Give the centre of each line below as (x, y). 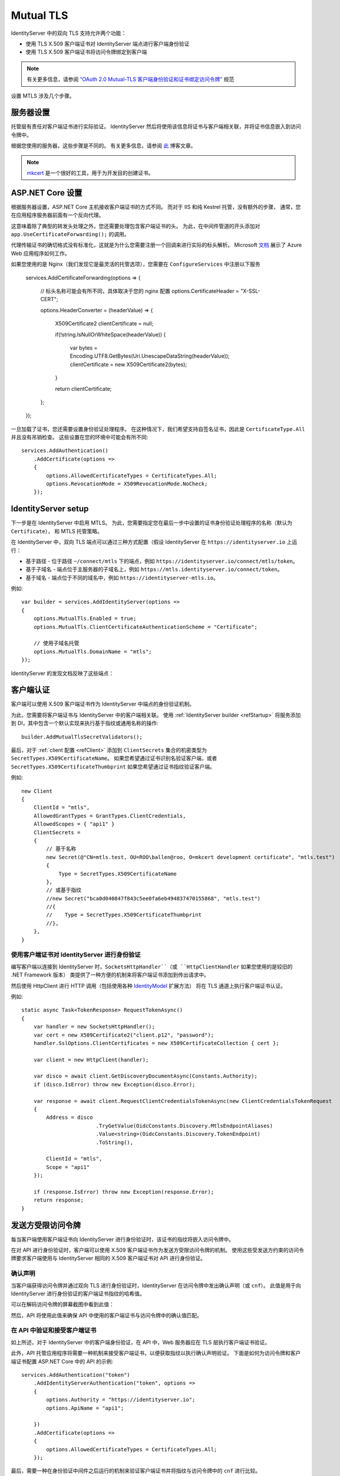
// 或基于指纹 (64, 890)
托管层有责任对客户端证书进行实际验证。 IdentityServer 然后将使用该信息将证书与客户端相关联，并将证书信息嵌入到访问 (156, 126)
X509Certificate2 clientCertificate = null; (104, 324)
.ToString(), (115, 1142)
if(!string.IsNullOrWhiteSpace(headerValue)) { (110, 334)
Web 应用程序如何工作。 (40, 253)
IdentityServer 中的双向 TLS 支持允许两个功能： (69, 33)
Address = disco (70, 1118)
